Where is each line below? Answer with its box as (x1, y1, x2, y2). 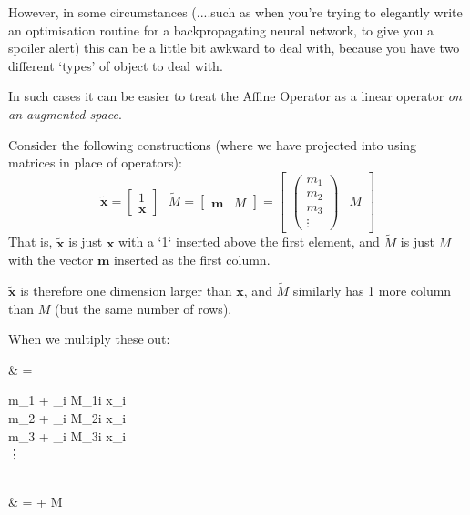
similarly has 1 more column (292, 280, 452, 299)
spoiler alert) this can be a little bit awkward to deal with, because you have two (8, 38, 460, 57)
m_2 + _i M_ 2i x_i (8, 408, 127, 427)
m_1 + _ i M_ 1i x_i (8, 390, 127, 409)
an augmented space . (8, 104, 122, 123)
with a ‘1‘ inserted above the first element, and (118, 232, 380, 251)
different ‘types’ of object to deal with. (8, 56, 223, 75)
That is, (8, 232, 53, 251)
